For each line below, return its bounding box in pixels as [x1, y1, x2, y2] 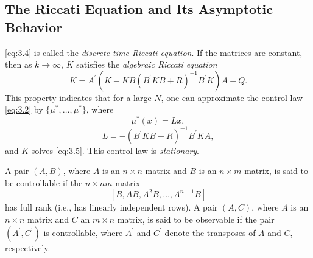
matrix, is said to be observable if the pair [117, 212, 275, 225]
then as [5, 58, 32, 71]
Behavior [5, 17, 63, 36]
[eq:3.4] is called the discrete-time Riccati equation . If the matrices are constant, [5, 46, 303, 58]
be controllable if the [5, 176, 83, 189]
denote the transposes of [164, 226, 256, 239]
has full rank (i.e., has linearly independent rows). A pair [5, 201, 218, 214]
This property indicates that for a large [5, 91, 152, 103]
